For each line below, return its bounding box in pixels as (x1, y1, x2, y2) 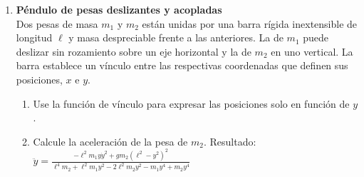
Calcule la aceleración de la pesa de (33, 133, 188, 148)
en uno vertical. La (271, 44, 353, 59)
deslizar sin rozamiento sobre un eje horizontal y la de (16, 44, 251, 59)
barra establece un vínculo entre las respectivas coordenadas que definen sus (16, 58, 348, 73)
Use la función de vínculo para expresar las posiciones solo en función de (33, 96, 350, 111)
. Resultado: (203, 133, 256, 148)
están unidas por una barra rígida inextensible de (142, 16, 358, 31)
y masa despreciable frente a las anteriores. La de (68, 30, 284, 45)
